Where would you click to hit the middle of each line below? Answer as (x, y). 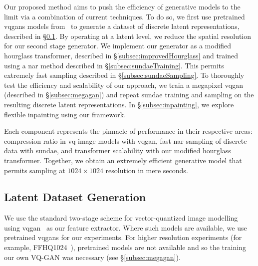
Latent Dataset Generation (75, 197)
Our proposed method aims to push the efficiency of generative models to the (122, 6)
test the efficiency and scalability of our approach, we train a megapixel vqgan (124, 85)
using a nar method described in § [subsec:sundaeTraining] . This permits (114, 65)
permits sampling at (35, 170)
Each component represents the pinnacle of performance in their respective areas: (128, 131)
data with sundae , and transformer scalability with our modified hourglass (118, 150)
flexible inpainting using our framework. (65, 114)
